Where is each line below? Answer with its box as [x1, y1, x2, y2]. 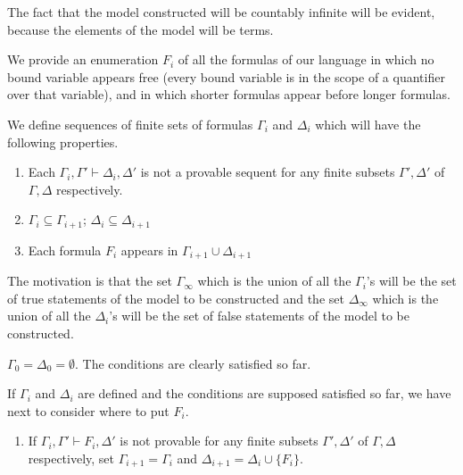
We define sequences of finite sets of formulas [7, 114, 253, 133]
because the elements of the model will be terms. [7, 20, 274, 38]
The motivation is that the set [7, 271, 172, 290]
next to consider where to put [7, 401, 169, 420]
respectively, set [28, 449, 115, 467]
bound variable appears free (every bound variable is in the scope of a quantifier [7, 67, 445, 86]
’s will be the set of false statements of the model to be [109, 306, 409, 325]
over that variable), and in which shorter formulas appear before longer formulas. [7, 85, 451, 104]
